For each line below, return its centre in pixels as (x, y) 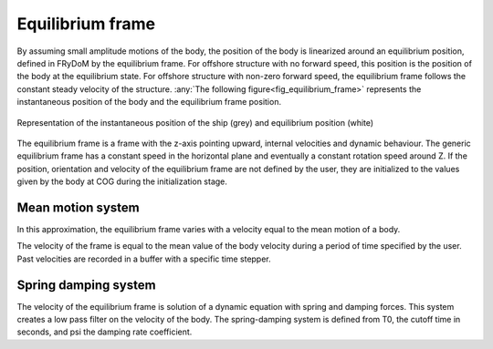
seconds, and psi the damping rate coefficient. (105, 332)
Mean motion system (79, 207)
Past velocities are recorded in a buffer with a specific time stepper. (144, 259)
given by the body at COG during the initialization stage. (122, 181)
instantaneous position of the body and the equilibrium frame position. (149, 102)
